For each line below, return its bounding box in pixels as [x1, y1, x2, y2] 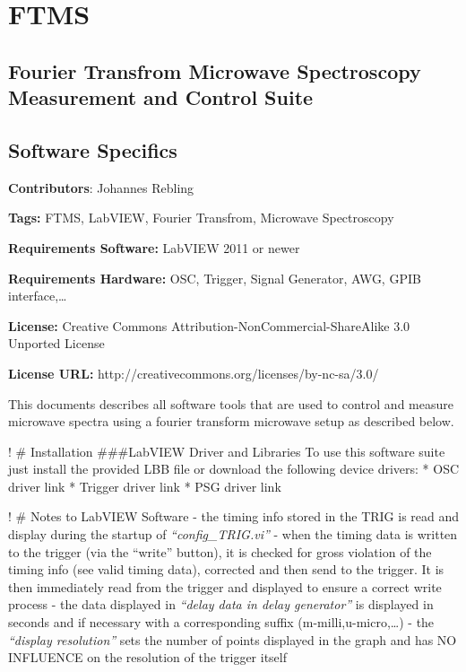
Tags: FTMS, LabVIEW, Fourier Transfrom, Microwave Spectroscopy [8, 208, 394, 227]
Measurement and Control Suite [8, 83, 314, 111]
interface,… [8, 286, 67, 305]
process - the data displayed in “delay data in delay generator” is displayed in [8, 595, 434, 614]
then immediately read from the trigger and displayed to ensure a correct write [8, 577, 442, 596]
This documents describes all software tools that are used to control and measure [8, 394, 453, 413]
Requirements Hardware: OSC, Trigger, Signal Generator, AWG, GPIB [8, 268, 421, 287]
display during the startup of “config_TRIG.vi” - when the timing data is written [8, 525, 458, 544]
